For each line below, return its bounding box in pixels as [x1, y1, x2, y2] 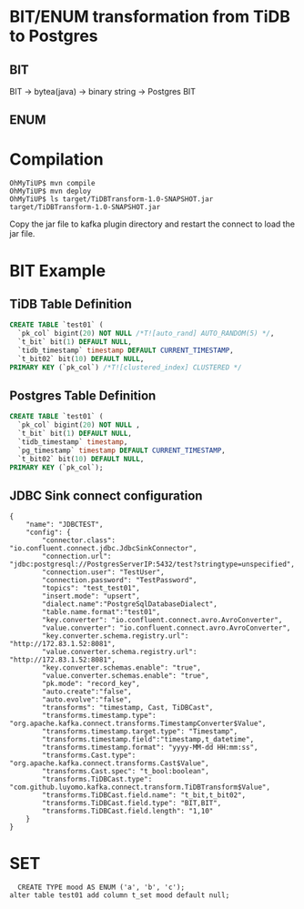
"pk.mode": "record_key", [42, 680, 141, 689]
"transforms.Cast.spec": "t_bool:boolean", [42, 767, 209, 776]
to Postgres [9, 25, 98, 46]
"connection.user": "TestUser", [42, 568, 166, 577]
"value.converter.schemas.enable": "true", [42, 672, 209, 681]
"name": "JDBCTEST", [25, 520, 104, 530]
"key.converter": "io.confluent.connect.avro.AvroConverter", [42, 616, 283, 625]
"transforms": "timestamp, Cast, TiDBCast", [42, 703, 214, 712]
